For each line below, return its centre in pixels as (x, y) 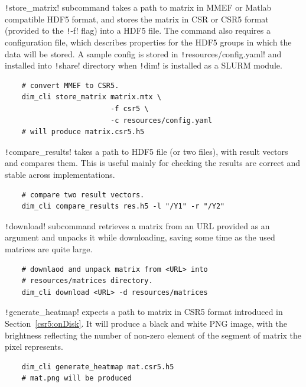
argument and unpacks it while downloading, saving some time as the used (140, 237)
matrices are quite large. (49, 249)
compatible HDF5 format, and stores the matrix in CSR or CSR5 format (137, 19)
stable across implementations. (60, 175)
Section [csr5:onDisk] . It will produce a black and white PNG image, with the (146, 323)
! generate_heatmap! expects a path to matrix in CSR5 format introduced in (144, 312)
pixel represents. (34, 347)
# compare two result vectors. (83, 195)
